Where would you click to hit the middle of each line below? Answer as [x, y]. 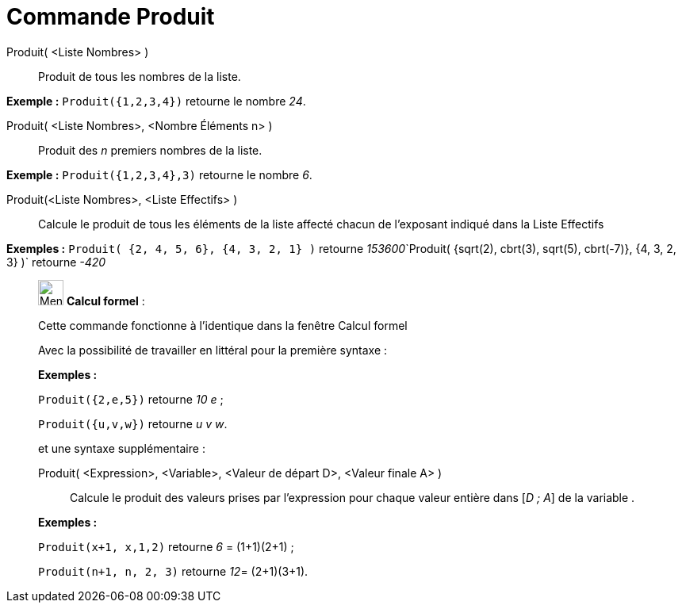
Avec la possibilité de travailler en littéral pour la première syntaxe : [213, 350]
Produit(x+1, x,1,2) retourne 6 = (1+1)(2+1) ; [166, 546]
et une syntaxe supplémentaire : [122, 448]
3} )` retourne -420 [56, 262]
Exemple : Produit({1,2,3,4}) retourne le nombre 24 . [156, 101]
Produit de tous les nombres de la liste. [140, 76]
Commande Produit [111, 17]
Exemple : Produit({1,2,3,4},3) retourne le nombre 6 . [159, 174]
